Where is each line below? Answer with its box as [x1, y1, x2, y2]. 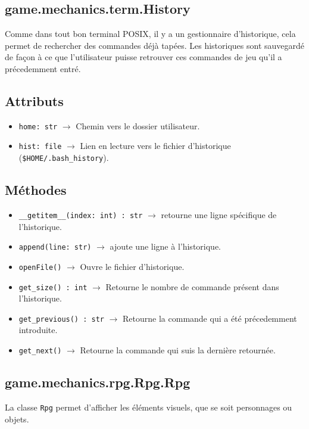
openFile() [18, 263, 62, 272]
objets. [5, 412, 29, 425]
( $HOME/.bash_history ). [18, 151, 109, 164]
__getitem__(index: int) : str [18, 211, 143, 220]
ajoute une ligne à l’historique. [110, 240, 221, 253]
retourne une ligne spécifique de [161, 208, 277, 220]
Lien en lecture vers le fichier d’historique [80, 139, 231, 152]
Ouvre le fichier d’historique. [80, 260, 185, 272]
